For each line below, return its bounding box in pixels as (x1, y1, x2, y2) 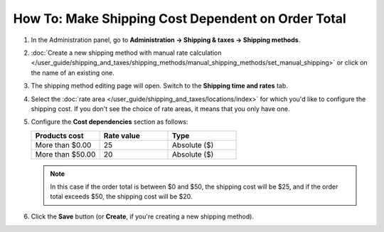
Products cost (35, 130, 85, 140)
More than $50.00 (35, 149, 96, 159)
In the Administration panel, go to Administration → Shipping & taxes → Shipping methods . (31, 36, 301, 44)
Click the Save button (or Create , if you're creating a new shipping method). (31, 212, 254, 221)
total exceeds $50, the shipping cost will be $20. (50, 192, 193, 201)
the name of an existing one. (31, 68, 114, 77)
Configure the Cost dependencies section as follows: (31, 117, 188, 126)
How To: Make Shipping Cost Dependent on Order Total (13, 11, 346, 26)
